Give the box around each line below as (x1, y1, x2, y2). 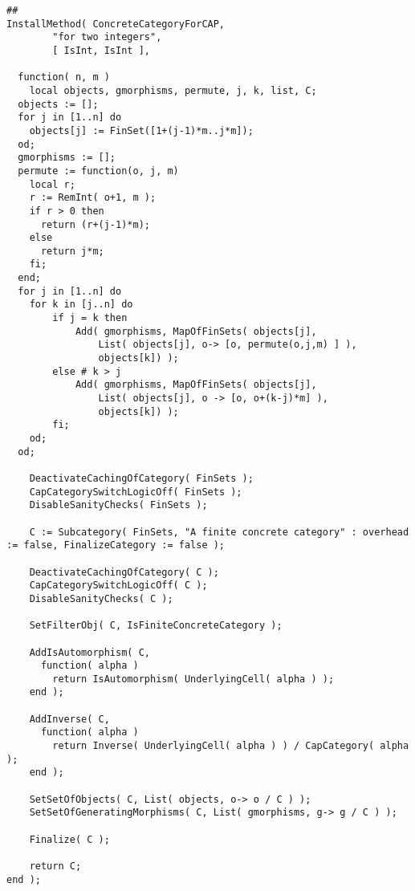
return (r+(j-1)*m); (40, 218, 150, 230)
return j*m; (40, 245, 104, 257)
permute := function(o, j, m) (18, 165, 179, 177)
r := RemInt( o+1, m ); (29, 192, 157, 204)
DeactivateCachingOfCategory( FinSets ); (29, 472, 254, 484)
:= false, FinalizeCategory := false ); (6, 539, 226, 551)
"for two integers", (52, 31, 162, 43)
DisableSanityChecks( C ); (29, 592, 173, 604)
